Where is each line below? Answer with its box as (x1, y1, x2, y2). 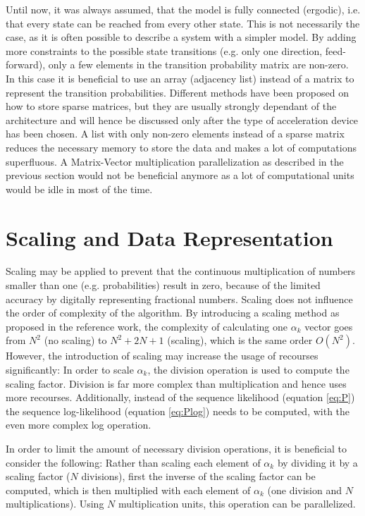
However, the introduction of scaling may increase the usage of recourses (6, 348, 318, 363)
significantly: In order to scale (6, 362, 134, 376)
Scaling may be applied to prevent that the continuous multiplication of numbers (6, 264, 356, 278)
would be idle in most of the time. (6, 181, 153, 196)
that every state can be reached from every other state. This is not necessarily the (6, 16, 360, 30)
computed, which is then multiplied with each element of (6, 482, 251, 497)
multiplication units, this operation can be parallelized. (118, 496, 356, 511)
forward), (6, 57, 46, 72)
